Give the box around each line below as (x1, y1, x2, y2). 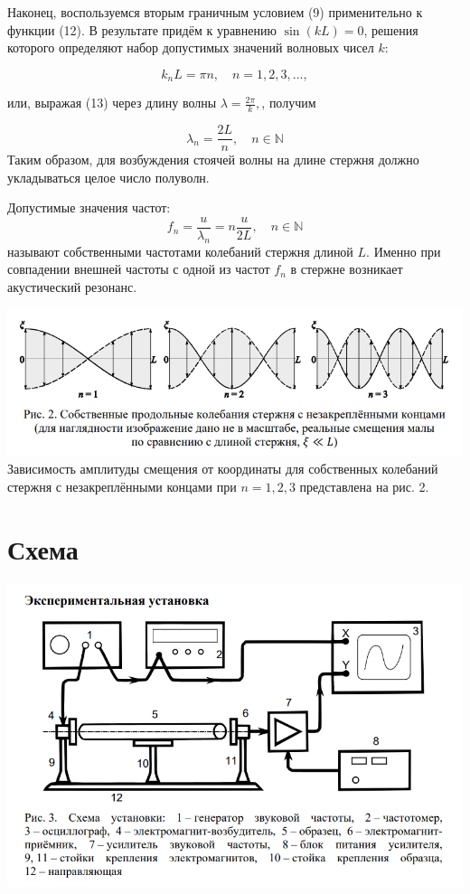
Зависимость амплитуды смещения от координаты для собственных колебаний (7, 459, 438, 478)
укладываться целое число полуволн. (7, 167, 210, 186)
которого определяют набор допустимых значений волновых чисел (7, 38, 374, 57)
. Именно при (366, 241, 441, 260)
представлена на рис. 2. (299, 476, 429, 495)
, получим (261, 93, 316, 112)
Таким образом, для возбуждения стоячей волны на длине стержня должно (7, 150, 419, 169)
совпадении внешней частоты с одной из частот (7, 259, 270, 278)
